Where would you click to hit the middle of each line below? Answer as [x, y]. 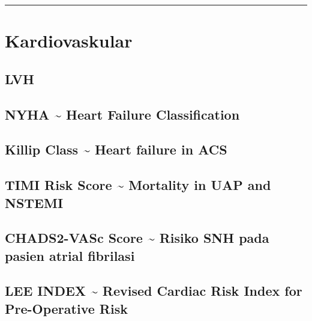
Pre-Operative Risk [66, 308]
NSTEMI [34, 202]
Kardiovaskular [69, 41]
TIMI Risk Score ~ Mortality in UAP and [138, 185]
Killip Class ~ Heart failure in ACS [116, 149]
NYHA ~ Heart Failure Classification [122, 114]
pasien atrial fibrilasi [70, 255]
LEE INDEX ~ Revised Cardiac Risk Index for [154, 291]
